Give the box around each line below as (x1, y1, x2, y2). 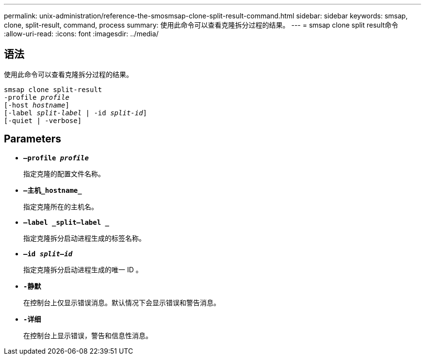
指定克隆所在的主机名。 (23, 202, 98, 211)
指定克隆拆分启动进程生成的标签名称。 (23, 234, 146, 242)
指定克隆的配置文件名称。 (23, 169, 105, 178)
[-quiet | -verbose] (4, 116, 82, 125)
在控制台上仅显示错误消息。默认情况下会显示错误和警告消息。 (23, 298, 220, 307)
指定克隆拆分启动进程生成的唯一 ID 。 (23, 265, 143, 274)
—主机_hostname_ (23, 186, 82, 194)
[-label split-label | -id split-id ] (4, 109, 147, 117)
